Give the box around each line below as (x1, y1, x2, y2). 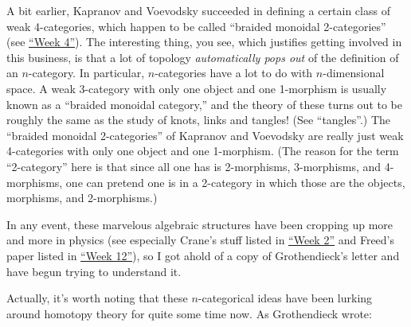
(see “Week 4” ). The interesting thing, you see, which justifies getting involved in (6, 33, 402, 50)
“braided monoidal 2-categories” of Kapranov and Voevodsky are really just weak (6, 127, 404, 143)
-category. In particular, (28, 64, 145, 81)
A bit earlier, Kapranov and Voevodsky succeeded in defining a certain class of (6, 2, 390, 18)
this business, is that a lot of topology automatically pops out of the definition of (6, 49, 399, 65)
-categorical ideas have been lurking (198, 290, 373, 306)
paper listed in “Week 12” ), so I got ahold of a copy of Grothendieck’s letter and (6, 247, 400, 263)
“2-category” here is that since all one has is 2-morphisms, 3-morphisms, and (6, 158, 382, 174)
